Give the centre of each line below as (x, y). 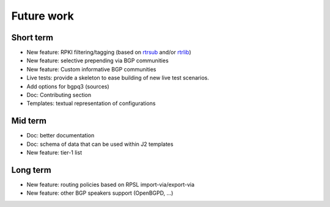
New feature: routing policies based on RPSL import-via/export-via (111, 184)
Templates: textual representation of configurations (91, 103)
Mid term (29, 121)
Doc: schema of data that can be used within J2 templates (100, 144)
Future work (43, 16)
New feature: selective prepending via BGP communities (98, 60)
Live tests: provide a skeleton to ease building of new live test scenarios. (118, 78)
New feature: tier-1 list (54, 153)
